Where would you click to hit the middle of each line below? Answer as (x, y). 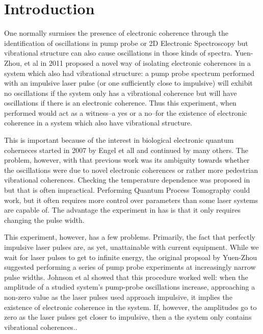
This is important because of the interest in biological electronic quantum (119, 140)
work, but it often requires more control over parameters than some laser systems (131, 200)
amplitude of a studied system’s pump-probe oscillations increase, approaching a (130, 287)
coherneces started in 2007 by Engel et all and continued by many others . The (126, 150)
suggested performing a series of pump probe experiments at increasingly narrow (130, 267)
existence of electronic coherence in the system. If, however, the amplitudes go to (130, 307)
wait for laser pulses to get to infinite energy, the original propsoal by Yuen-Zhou (130, 257)
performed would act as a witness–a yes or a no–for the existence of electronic (126, 112)
